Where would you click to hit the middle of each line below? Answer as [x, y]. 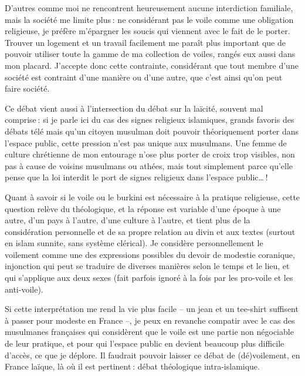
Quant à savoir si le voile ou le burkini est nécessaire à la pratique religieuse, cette [152, 197]
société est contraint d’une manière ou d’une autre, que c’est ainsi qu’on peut [144, 77]
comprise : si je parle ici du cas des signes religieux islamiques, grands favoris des [150, 120]
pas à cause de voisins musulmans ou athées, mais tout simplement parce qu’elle [149, 165]
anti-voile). [24, 289]
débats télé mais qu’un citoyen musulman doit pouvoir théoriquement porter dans [152, 131]
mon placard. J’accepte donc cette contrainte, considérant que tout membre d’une [152, 65]
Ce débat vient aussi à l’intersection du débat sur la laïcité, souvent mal [134, 108]
